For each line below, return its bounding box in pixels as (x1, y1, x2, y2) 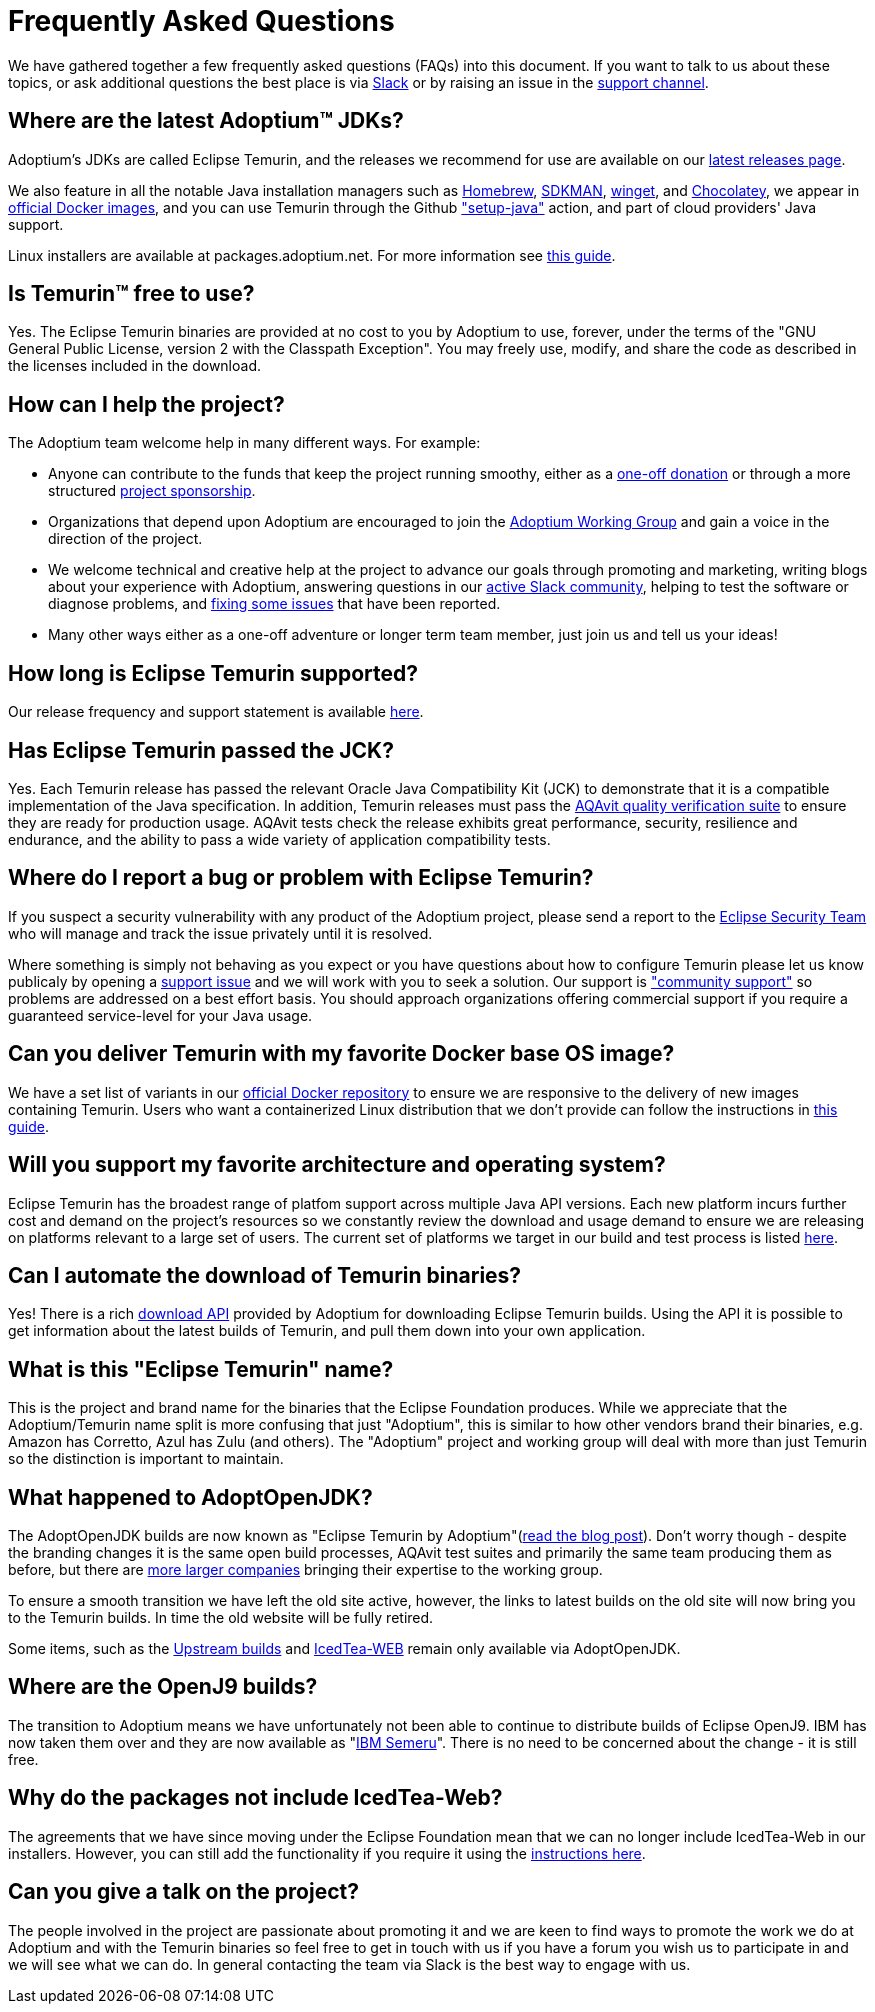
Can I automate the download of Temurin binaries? (8, 1262, 522, 1288)
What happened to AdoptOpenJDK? (8, 1484, 373, 1510)
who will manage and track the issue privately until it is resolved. (8, 924, 433, 942)
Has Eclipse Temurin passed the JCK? (8, 737, 394, 763)
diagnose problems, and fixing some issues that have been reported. (48, 595, 501, 613)
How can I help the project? (8, 391, 285, 417)
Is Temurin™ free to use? (8, 281, 255, 307)
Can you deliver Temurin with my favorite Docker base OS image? (8, 1041, 675, 1067)
